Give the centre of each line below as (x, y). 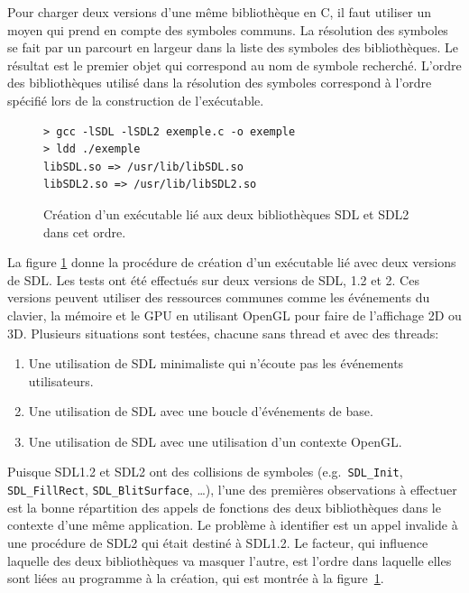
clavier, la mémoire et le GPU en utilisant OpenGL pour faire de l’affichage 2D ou (234, 315)
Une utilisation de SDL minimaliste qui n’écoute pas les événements (216, 363)
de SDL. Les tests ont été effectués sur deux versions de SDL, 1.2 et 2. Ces (213, 279)
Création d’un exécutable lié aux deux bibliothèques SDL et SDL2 (226, 213)
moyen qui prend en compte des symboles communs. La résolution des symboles (228, 29)
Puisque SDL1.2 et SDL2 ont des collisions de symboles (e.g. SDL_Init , (205, 472)
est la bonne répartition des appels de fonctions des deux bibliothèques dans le (224, 507)
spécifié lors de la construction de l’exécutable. (136, 100)
